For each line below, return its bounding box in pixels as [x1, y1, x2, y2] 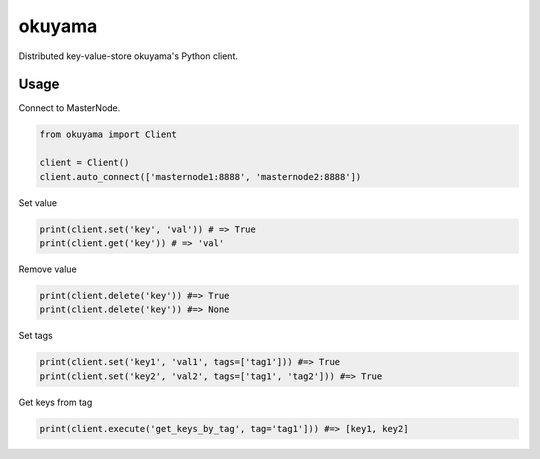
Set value [18, 196, 58, 209]
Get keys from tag [18, 396, 93, 408]
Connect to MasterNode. [18, 102, 121, 114]
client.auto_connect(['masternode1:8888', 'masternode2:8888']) [39, 171, 362, 182]
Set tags [18, 330, 54, 342]
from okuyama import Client [39, 129, 177, 140]
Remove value [18, 263, 77, 275]
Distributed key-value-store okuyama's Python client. [18, 50, 239, 62]
